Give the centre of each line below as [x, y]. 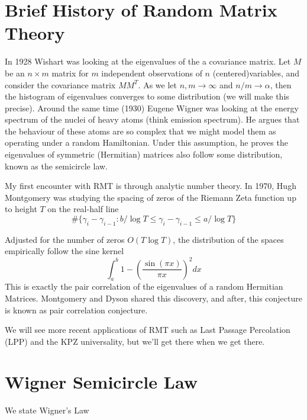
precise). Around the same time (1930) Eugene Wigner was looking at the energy [152, 108]
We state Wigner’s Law [47, 410]
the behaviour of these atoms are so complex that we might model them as [140, 131]
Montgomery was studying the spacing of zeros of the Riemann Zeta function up [151, 197]
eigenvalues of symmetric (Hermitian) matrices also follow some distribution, [144, 154]
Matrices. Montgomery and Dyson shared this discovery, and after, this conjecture [153, 298]
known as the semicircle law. [56, 166]
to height [21, 209]
